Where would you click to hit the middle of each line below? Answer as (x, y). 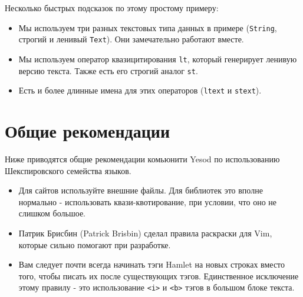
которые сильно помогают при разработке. (95, 244)
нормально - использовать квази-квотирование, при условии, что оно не (148, 201)
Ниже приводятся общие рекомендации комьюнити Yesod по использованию (142, 159)
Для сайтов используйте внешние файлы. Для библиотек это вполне (141, 190)
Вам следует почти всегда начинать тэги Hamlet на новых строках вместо (152, 264)
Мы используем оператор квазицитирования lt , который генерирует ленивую (158, 59)
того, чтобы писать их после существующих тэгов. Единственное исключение (159, 276)
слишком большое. (52, 213)
